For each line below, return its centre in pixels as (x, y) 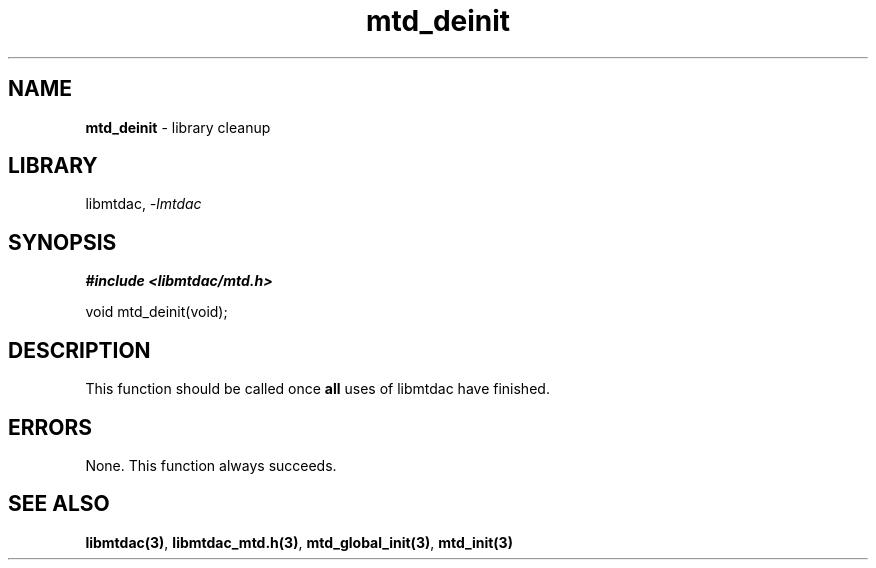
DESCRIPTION (79, 350)
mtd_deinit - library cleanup (178, 127)
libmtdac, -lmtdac (143, 204)
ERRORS (50, 427)
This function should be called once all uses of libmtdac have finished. (317, 389)
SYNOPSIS (62, 242)
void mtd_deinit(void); (156, 312)
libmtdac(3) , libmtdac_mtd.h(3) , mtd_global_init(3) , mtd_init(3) (299, 542)
